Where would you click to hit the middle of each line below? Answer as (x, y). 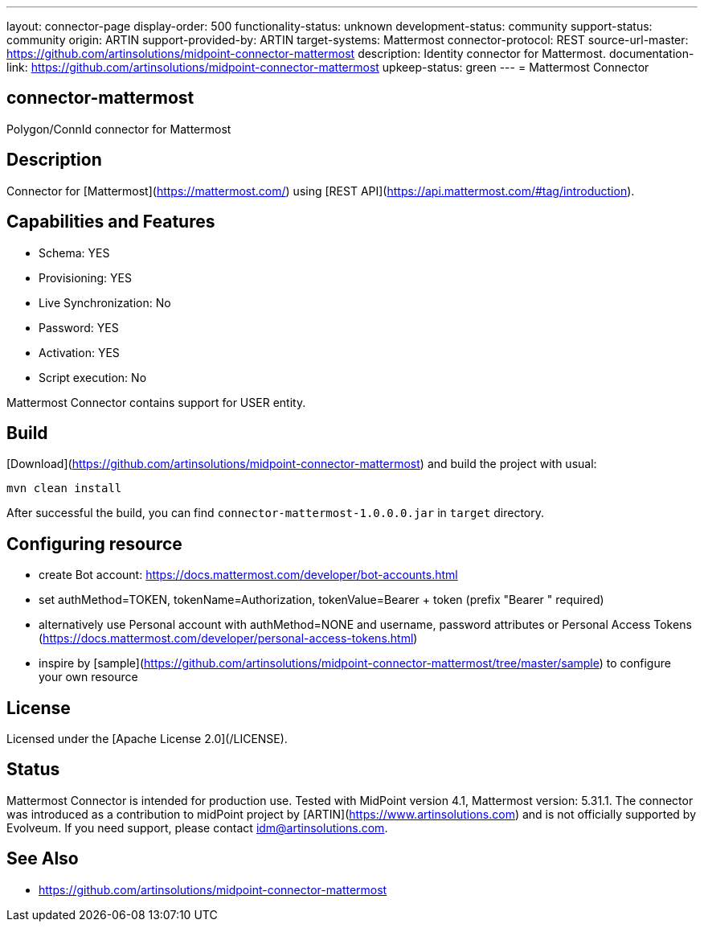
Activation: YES (79, 352)
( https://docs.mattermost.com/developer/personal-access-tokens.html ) (228, 639)
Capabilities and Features (111, 222)
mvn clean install (64, 489)
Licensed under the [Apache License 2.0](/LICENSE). (147, 739)
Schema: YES (74, 253)
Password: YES (79, 327)
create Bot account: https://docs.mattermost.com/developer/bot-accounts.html (248, 575)
